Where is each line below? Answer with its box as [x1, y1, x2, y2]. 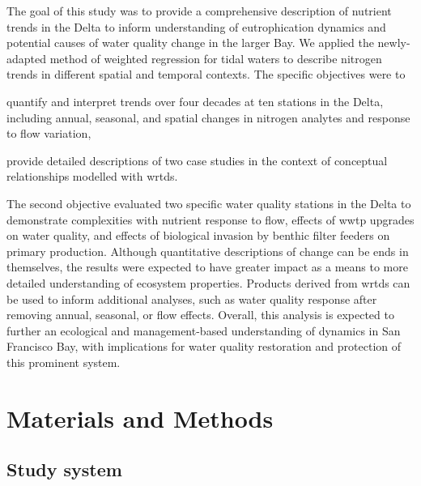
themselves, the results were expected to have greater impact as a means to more [6, 258, 408, 275]
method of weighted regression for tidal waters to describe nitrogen [49, 49, 382, 66]
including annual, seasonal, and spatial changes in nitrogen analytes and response [6, 109, 410, 126]
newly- [377, 34, 410, 51]
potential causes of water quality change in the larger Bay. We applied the [6, 34, 374, 51]
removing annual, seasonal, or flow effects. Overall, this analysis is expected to [6, 306, 394, 323]
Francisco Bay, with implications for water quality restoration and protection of [6, 338, 402, 355]
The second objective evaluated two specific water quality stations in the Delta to [6, 194, 411, 211]
